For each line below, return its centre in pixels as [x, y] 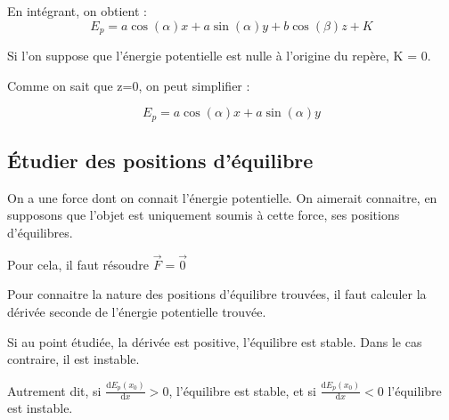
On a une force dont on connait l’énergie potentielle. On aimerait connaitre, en [222, 197]
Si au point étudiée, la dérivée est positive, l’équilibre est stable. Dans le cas [215, 341]
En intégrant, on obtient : [77, 11]
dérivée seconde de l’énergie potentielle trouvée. [137, 312]
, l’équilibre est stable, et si [242, 390]
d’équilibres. [40, 233]
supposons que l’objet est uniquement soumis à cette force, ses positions [204, 215]
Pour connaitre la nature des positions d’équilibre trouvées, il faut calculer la [217, 294]
